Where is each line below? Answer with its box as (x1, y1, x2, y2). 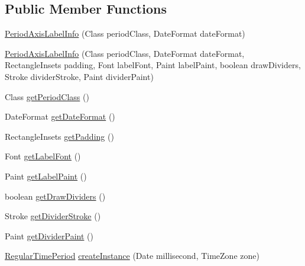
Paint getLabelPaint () (5, 169, 87, 182)
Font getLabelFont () (5, 150, 81, 162)
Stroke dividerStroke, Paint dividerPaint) (5, 70, 154, 82)
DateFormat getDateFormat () (5, 110, 115, 123)
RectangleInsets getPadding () (5, 130, 114, 142)
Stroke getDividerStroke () (5, 210, 101, 222)
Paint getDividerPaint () (5, 229, 94, 242)
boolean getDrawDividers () (5, 190, 106, 202)
